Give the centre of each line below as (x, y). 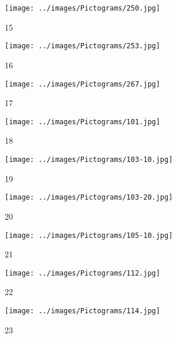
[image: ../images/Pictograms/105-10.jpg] (89, 235)
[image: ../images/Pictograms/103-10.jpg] (89, 160)
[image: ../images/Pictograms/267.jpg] (82, 84)
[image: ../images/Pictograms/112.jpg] (82, 273)
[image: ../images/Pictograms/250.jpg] (82, 8)
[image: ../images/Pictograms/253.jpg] (82, 46)
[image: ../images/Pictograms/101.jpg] (82, 122)
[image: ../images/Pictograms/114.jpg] (82, 311)
